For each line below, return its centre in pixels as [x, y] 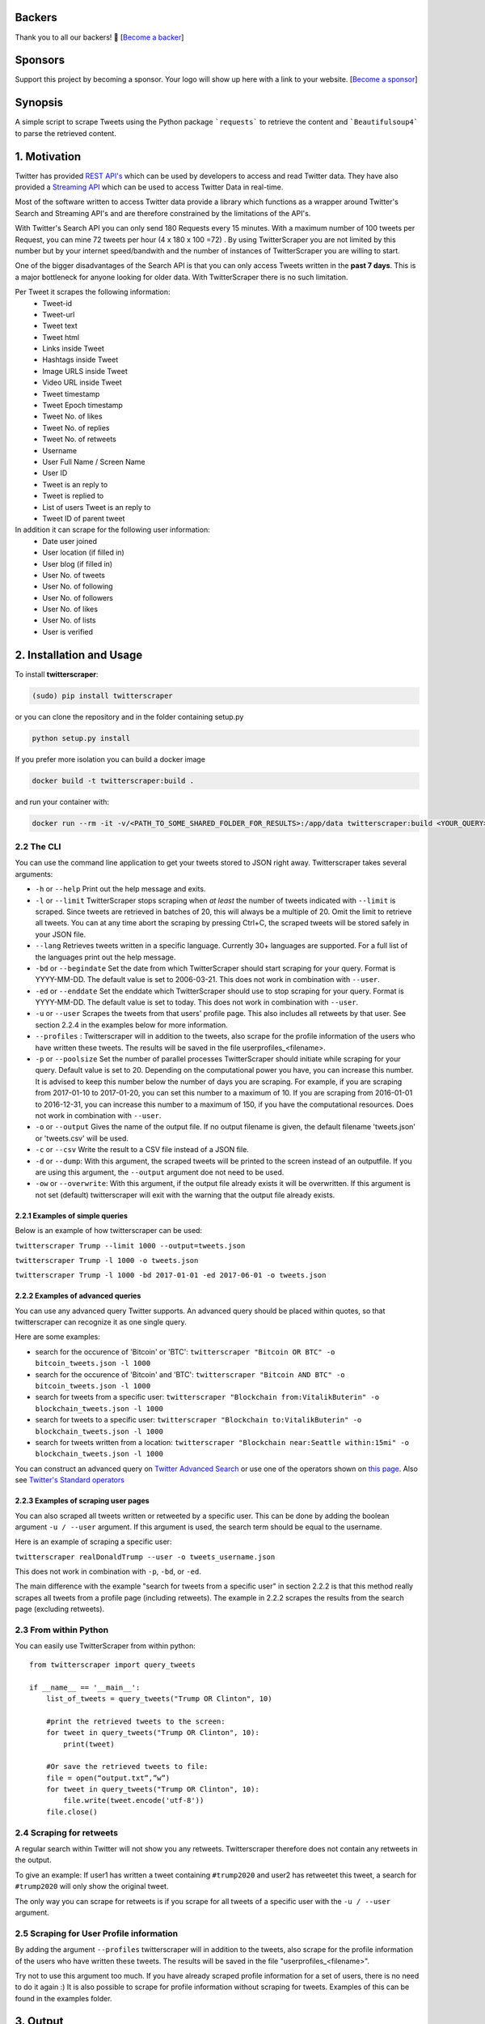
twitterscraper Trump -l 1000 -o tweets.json [107, 1260]
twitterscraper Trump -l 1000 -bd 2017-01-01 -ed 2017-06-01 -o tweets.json [171, 1276]
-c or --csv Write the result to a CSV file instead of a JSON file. [142, 1150]
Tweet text [60, 326]
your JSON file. [61, 934]
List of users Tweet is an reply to [97, 507]
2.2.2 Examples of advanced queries [78, 1296]
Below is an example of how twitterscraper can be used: [108, 1231]
